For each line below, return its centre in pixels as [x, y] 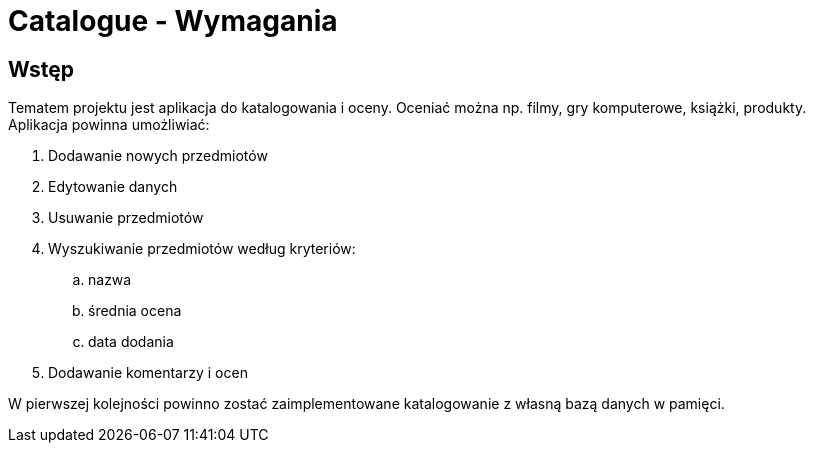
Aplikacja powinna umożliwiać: [109, 125]
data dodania [131, 342]
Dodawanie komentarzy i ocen [148, 373]
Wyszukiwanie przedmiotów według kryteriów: [202, 249]
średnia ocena [135, 311]
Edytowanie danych [113, 187]
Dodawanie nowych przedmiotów [158, 156]
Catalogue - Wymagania [173, 21]
